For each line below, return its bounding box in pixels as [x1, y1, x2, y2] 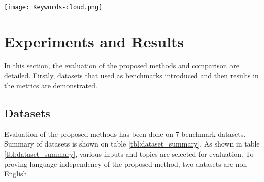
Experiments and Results [4, 30, 184, 51]
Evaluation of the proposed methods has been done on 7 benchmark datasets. [4, 128, 246, 139]
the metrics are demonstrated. [4, 80, 97, 90]
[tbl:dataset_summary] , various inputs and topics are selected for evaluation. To [4, 148, 254, 159]
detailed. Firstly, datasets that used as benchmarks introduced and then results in [4, 70, 259, 81]
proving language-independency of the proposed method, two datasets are [4, 158, 234, 169]
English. [4, 168, 29, 179]
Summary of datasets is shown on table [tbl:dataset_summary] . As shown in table [4, 138, 260, 149]
